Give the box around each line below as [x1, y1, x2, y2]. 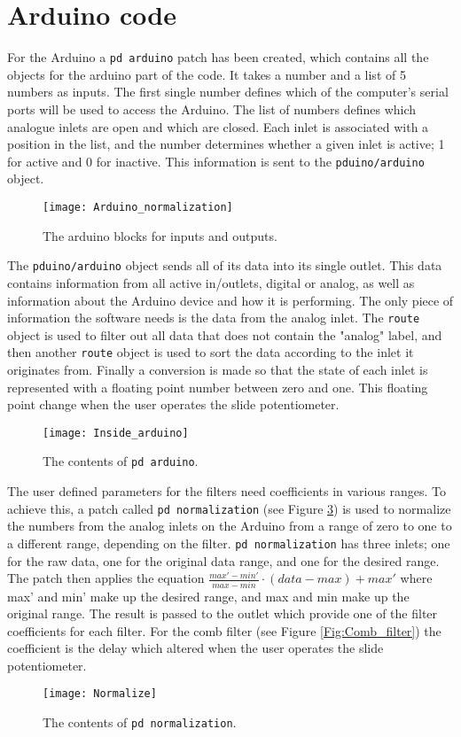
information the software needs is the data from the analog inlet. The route [7, 308, 420, 327]
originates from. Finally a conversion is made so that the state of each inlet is [7, 361, 428, 378]
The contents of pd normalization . [43, 713, 237, 732]
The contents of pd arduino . [43, 452, 199, 470]
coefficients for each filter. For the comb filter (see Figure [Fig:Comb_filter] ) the [7, 621, 441, 640]
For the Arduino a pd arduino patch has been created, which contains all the [7, 48, 429, 66]
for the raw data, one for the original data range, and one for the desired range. [7, 551, 440, 570]
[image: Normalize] [43, 687, 157, 701]
